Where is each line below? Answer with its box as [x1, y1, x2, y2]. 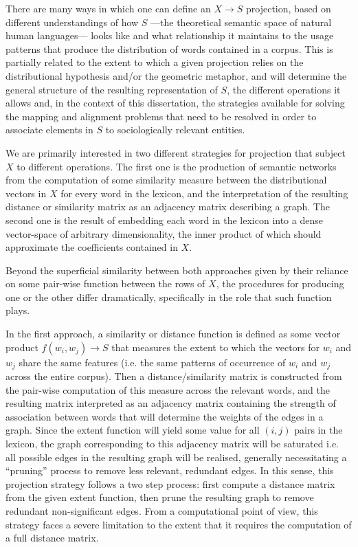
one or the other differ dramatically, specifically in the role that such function [5, 289, 332, 304]
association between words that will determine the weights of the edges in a [5, 409, 324, 423]
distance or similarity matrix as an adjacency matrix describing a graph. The [5, 199, 330, 214]
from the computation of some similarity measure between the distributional [5, 172, 327, 187]
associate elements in [5, 122, 93, 137]
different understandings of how [5, 14, 139, 29]
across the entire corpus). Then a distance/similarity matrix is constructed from [5, 369, 342, 383]
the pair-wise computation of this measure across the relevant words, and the [5, 382, 330, 397]
